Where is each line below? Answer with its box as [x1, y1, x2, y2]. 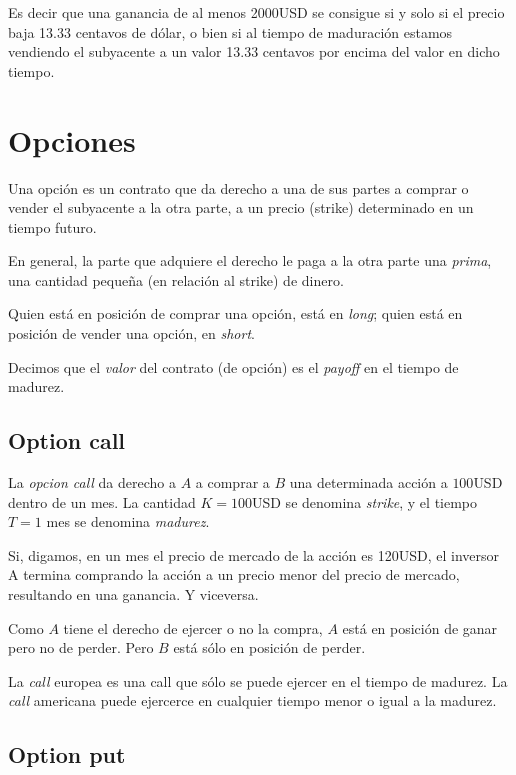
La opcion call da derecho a [8, 472, 177, 493]
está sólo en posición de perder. [173, 637, 366, 658]
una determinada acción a [289, 472, 448, 493]
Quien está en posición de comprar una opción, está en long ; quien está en [8, 303, 463, 324]
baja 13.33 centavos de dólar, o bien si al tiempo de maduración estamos [8, 21, 453, 42]
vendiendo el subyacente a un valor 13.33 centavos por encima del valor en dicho [8, 41, 500, 62]
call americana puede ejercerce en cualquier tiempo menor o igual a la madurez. [8, 690, 497, 711]
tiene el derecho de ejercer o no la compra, [63, 617, 323, 638]
